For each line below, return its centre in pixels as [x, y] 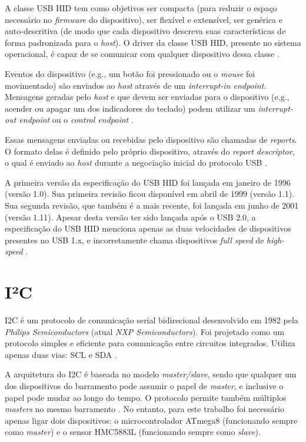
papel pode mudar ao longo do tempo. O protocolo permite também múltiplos [146, 397]
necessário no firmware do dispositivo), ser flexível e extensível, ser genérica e [144, 19]
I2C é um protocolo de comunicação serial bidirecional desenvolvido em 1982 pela [152, 320]
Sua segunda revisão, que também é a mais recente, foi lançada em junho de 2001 [152, 205]
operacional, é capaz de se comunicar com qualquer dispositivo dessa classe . [142, 54]
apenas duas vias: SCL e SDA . [61, 354]
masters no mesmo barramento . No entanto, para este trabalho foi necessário [144, 409]
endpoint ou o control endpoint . [76, 120]
